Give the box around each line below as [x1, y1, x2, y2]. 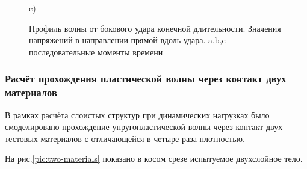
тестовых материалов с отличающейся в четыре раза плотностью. [5, 132, 245, 144]
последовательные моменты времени [29, 45, 163, 58]
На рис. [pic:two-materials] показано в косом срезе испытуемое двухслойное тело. [5, 152, 303, 165]
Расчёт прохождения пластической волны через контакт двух [5, 71, 287, 86]
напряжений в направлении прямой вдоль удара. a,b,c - [29, 34, 232, 46]
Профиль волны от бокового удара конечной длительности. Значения [29, 22, 281, 34]
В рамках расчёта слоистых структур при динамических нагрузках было [5, 108, 270, 121]
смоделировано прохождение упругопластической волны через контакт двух [5, 120, 283, 133]
